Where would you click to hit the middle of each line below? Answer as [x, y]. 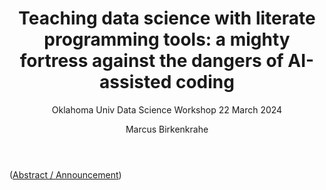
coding [205, 82]
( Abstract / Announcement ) [65, 174]
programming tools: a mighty [167, 39]
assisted [135, 82]
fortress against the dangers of [151, 61]
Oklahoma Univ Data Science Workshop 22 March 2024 [167, 109]
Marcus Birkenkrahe [167, 129]
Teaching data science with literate [167, 18]
